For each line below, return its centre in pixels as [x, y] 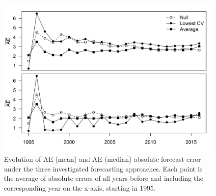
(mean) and [73, 159]
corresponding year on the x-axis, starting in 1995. [80, 188]
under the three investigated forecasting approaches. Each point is [103, 168]
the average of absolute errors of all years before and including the [104, 178]
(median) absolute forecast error [153, 159]
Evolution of [23, 159]
